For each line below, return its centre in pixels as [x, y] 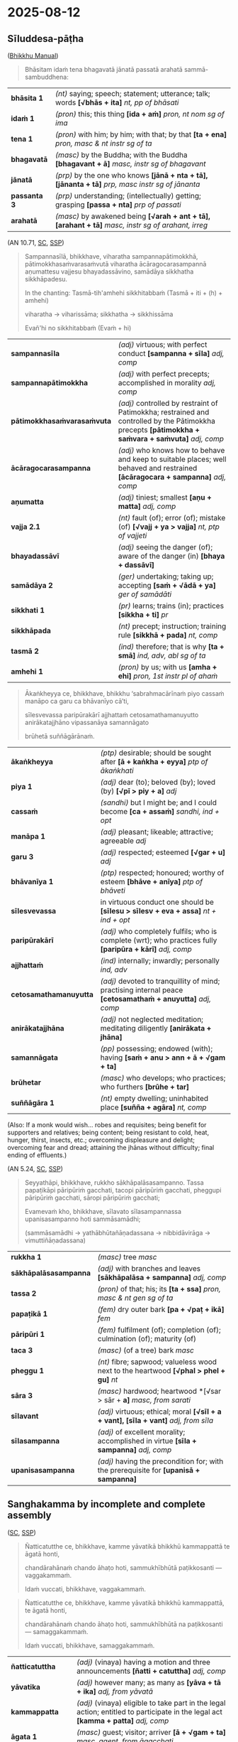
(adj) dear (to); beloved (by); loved [158, 782]
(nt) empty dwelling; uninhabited [154, 1098]
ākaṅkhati [117, 770]
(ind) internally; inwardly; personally [160, 961]
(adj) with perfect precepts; [164, 374]
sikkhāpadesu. [46, 279]
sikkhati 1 [28, 610]
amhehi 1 [27, 671]
